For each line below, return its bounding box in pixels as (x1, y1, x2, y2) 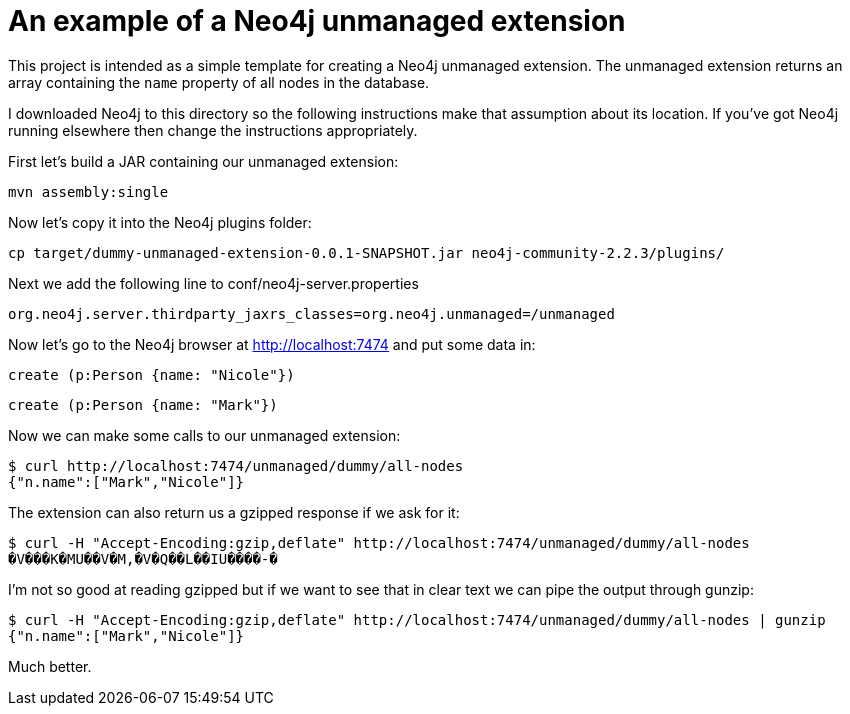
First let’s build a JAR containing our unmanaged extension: (8, 152, 399, 170)
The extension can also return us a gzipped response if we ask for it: (8, 503, 460, 521)
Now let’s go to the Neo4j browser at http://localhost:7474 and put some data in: (8, 335, 536, 353)
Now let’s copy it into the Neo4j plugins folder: (8, 213, 312, 231)
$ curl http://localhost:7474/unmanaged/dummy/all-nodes (8, 457, 464, 474)
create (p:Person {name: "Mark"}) (8, 396, 278, 413)
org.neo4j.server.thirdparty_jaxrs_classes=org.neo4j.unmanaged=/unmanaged (8, 305, 615, 322)
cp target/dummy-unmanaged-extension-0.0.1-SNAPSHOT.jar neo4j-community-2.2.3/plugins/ (8, 244, 725, 261)
